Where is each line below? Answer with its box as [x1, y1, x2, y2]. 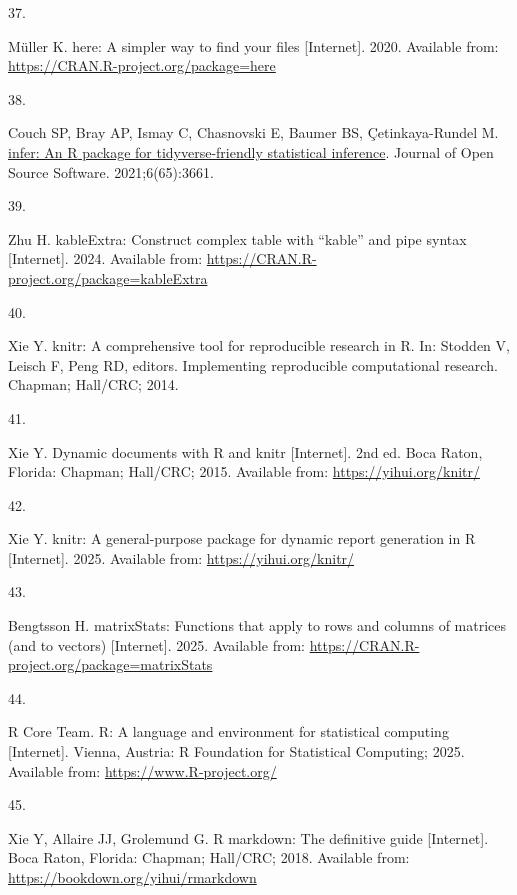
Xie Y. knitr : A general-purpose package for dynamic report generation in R [8, 528, 476, 549]
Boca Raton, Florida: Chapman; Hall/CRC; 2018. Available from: [8, 847, 410, 868]
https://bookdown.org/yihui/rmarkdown [8, 867, 257, 887]
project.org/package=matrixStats [8, 654, 213, 675]
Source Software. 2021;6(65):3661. [8, 161, 214, 182]
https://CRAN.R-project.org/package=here [8, 55, 276, 76]
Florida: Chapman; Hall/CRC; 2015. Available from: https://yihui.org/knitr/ [8, 461, 481, 482]
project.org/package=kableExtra [8, 267, 208, 288]
